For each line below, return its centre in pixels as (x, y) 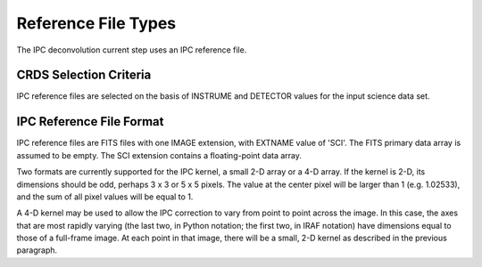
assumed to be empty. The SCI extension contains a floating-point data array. (159, 155)
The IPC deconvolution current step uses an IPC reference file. (132, 50)
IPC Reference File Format (90, 121)
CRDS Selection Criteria (84, 75)
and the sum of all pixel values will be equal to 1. (105, 197)
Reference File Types (96, 23)
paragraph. (37, 250)
